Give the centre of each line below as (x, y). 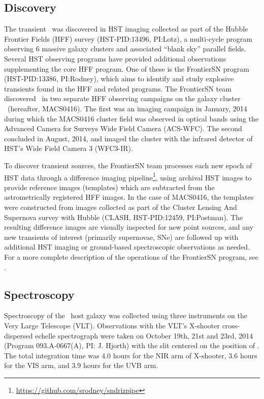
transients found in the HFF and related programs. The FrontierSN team (118, 88)
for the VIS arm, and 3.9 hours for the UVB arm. (81, 365)
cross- (231, 325)
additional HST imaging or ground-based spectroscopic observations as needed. (127, 247)
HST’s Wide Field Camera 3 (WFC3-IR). (69, 148)
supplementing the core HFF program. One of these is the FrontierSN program (127, 68)
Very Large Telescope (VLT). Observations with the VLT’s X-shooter (112, 325)
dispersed (19, 335)
